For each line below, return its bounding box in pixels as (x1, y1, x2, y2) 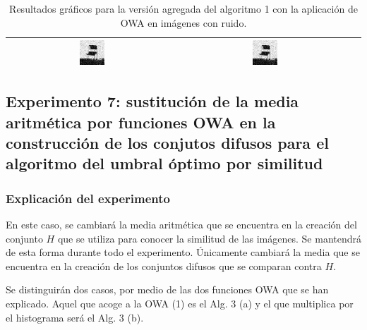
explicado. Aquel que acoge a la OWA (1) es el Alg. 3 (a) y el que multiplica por (6, 296, 354, 311)
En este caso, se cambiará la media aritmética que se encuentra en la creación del (6, 217, 357, 232)
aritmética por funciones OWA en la (6, 111, 276, 133)
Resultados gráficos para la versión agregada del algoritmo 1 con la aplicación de (9, 1, 358, 16)
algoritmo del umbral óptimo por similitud (6, 152, 323, 174)
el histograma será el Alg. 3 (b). (6, 310, 144, 324)
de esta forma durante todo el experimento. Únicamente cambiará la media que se (6, 245, 360, 259)
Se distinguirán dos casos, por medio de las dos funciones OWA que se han (6, 282, 329, 297)
